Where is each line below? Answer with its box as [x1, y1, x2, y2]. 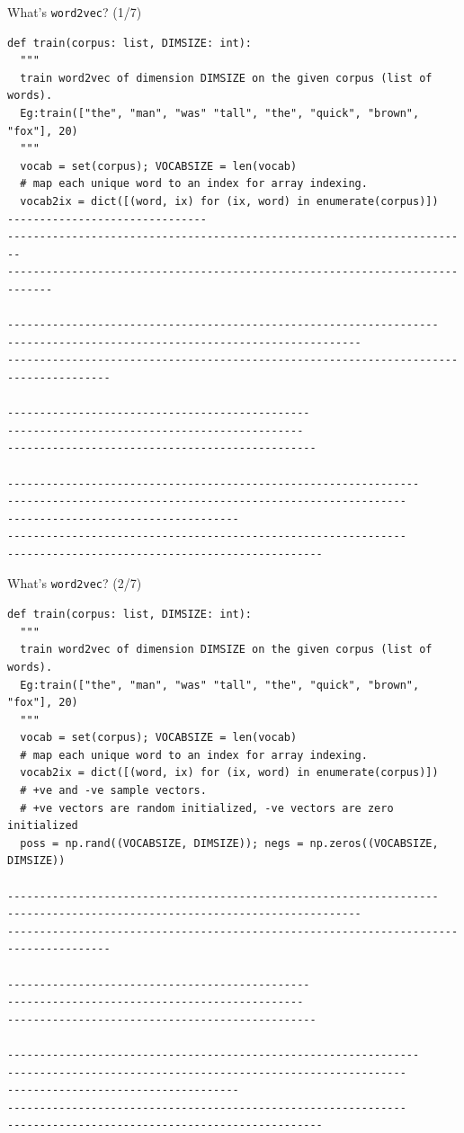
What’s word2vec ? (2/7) [7, 574, 142, 593]
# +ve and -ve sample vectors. [20, 784, 207, 798]
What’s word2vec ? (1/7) [7, 3, 142, 21]
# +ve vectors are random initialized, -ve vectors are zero [20, 801, 394, 815]
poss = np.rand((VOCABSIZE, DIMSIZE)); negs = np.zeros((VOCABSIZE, [20, 836, 439, 850]
